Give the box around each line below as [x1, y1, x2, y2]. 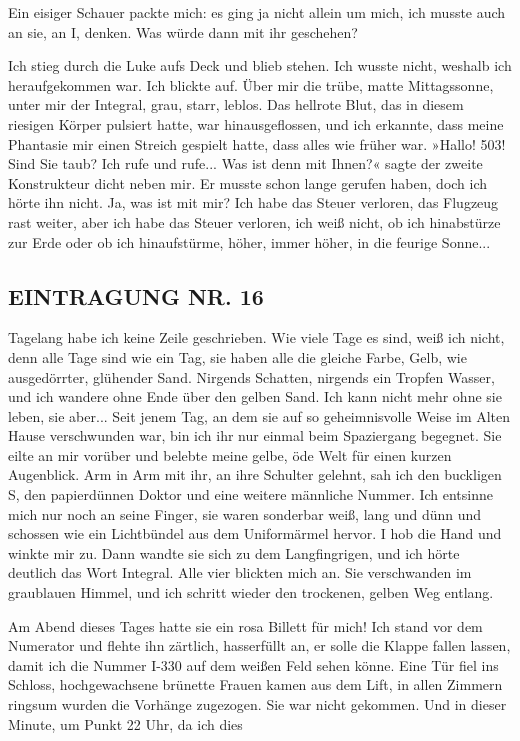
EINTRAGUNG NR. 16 [8, 280, 264, 311]
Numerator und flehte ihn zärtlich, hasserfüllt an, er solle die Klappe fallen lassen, [8, 635, 511, 656]
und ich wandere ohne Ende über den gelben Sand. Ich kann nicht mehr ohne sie [8, 386, 502, 407]
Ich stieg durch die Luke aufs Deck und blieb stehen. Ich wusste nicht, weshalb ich [8, 55, 512, 76]
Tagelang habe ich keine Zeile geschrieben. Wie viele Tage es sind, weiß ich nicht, [8, 327, 505, 348]
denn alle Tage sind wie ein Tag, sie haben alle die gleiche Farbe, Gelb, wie [8, 346, 467, 367]
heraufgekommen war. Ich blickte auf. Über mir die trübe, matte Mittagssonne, [8, 74, 494, 95]
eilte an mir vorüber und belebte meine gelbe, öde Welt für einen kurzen [8, 444, 452, 465]
